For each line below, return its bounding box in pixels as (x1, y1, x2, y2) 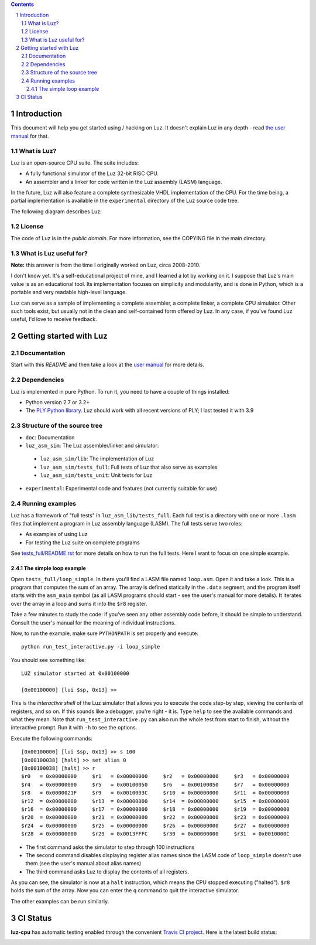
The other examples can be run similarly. (11, 898, 109, 905)
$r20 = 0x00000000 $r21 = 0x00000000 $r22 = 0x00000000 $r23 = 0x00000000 (21, 814, 290, 821)
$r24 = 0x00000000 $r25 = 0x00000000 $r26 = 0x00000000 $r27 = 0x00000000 (21, 822, 290, 829)
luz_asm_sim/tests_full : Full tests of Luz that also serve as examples (40, 463, 218, 470)
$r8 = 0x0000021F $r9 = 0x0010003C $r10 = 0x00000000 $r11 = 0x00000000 (21, 790, 290, 796)
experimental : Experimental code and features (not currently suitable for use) (25, 485, 218, 492)
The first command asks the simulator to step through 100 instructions (25, 844, 195, 851)
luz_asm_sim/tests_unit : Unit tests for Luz (40, 472, 153, 479)
